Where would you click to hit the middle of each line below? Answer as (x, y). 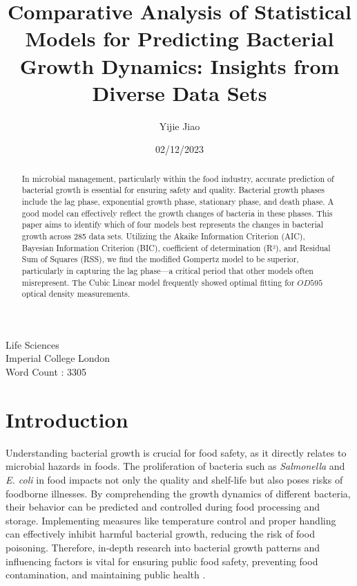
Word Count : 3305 (46, 372)
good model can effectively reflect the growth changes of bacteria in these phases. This (177, 213)
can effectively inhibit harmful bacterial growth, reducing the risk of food (160, 534)
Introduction (67, 419)
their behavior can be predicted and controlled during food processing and (163, 507)
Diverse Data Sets (180, 92)
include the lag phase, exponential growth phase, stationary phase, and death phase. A (178, 201)
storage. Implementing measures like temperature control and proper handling (171, 520)
